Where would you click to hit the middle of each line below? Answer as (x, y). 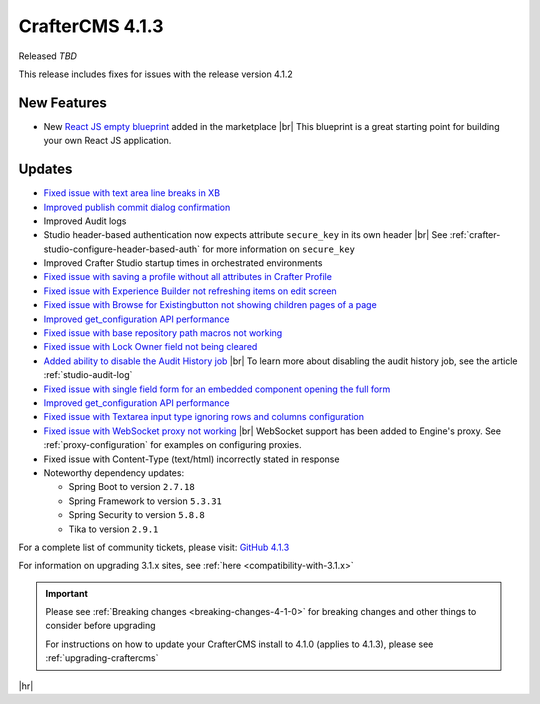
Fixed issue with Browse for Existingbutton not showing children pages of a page (210, 305)
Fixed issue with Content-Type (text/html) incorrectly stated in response (191, 459)
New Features (62, 102)
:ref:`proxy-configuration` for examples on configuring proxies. (172, 445)
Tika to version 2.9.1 (113, 529)
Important (67, 593)
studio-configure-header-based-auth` (121, 249)
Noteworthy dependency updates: (114, 472)
